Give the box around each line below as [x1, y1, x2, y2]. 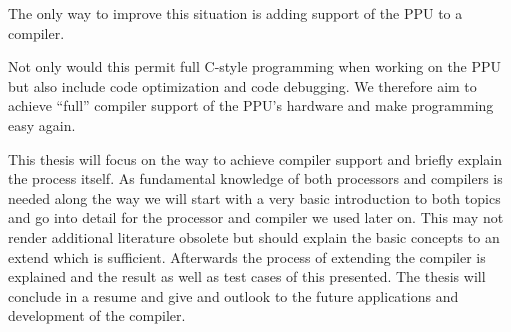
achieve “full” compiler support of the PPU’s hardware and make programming [8, 95, 494, 116]
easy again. [8, 114, 76, 135]
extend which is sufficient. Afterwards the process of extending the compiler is [8, 246, 486, 267]
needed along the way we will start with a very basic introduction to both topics [8, 187, 501, 208]
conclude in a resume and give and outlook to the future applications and [8, 285, 459, 306]
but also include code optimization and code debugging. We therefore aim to [8, 75, 477, 96]
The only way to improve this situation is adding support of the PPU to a [8, 3, 463, 23]
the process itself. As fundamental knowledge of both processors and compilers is [8, 168, 503, 189]
